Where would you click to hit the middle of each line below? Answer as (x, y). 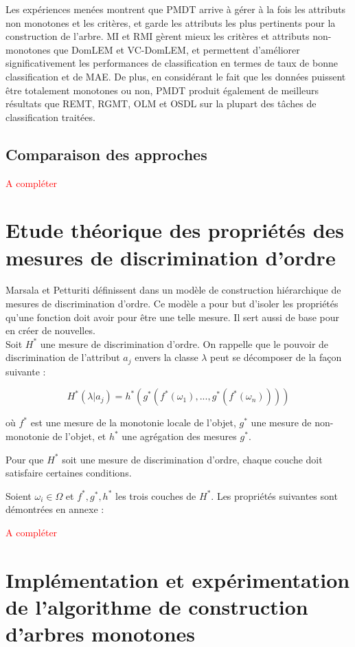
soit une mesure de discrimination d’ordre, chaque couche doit (192, 459)
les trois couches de (156, 495)
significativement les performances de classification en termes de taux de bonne (172, 63)
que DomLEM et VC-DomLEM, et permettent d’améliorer (177, 49)
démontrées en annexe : (55, 509)
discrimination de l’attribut (63, 357)
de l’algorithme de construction (157, 606)
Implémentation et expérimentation (178, 579)
